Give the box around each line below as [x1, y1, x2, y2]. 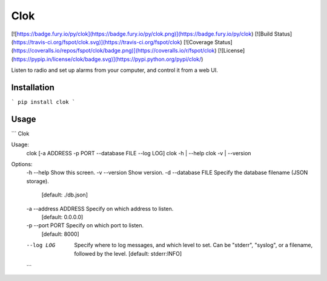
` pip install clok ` [11, 99, 76, 106]
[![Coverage [183, 38, 214, 45]
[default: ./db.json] [41, 191, 88, 199]
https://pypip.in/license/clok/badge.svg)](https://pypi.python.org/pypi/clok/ [13, 55, 202, 63]
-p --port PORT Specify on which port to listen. [26, 222, 144, 229]
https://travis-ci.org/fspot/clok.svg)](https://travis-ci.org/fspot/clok [13, 38, 180, 45]
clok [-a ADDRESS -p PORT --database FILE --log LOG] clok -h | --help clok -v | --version [26, 149, 251, 157]
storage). [26, 177, 50, 184]
